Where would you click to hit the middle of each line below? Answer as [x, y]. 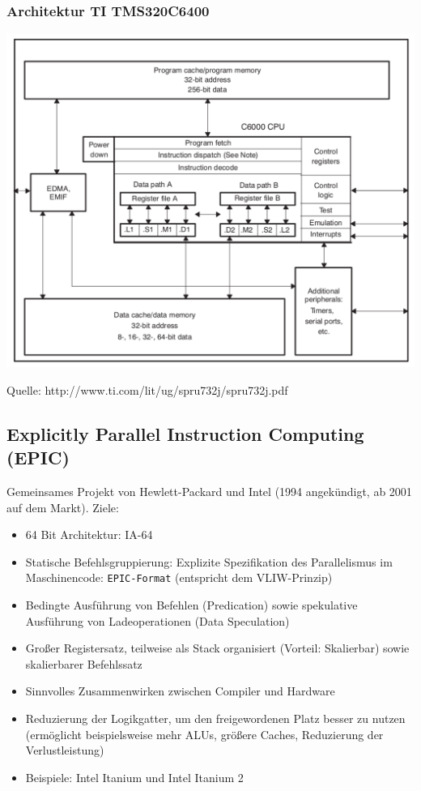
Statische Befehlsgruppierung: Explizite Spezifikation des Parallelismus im [209, 561]
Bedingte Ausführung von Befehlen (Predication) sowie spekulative [191, 604]
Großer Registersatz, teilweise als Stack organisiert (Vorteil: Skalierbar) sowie [217, 648]
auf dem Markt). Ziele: [63, 507]
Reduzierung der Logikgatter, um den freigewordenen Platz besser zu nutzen [215, 718]
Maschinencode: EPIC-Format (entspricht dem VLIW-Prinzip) [179, 577]
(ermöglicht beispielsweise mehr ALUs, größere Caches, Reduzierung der [204, 734]
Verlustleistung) [65, 750]
